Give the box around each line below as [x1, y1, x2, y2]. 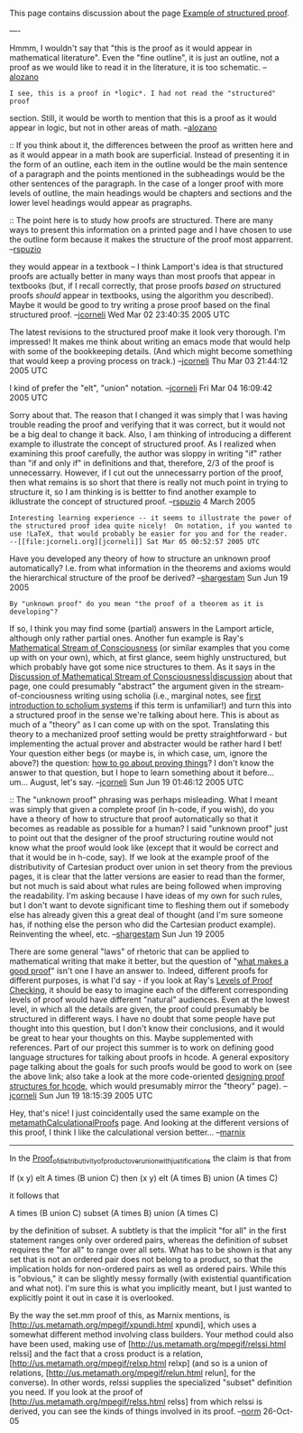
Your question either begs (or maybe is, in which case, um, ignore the [9, 748, 268, 758]
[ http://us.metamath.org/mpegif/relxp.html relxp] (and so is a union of [9, 1357, 268, 1368]
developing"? [9, 607, 59, 616]
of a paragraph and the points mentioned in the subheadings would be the [9, 169, 286, 179]
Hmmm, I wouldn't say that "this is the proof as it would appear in [9, 42, 252, 53]
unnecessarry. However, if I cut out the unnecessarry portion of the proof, [9, 467, 284, 478]
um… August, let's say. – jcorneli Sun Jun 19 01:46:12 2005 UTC [9, 777, 244, 787]
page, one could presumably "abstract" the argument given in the [9, 681, 253, 691]
